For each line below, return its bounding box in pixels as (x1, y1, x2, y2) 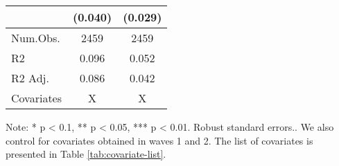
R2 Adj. (11, 70, 49, 86)
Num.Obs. (11, 30, 60, 46)
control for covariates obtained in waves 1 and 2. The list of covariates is (6, 133, 313, 147)
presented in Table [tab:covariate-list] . (6, 147, 166, 161)
